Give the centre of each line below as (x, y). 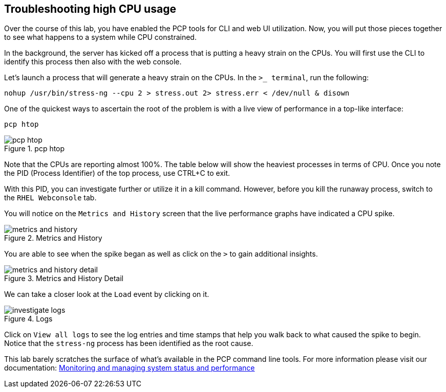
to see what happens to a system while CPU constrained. (100, 37)
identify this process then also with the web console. (93, 62)
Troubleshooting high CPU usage (90, 9)
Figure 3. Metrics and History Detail (64, 279)
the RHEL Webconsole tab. (50, 198)
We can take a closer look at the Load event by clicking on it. (107, 294)
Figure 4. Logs (28, 319)
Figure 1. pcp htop (35, 149)
